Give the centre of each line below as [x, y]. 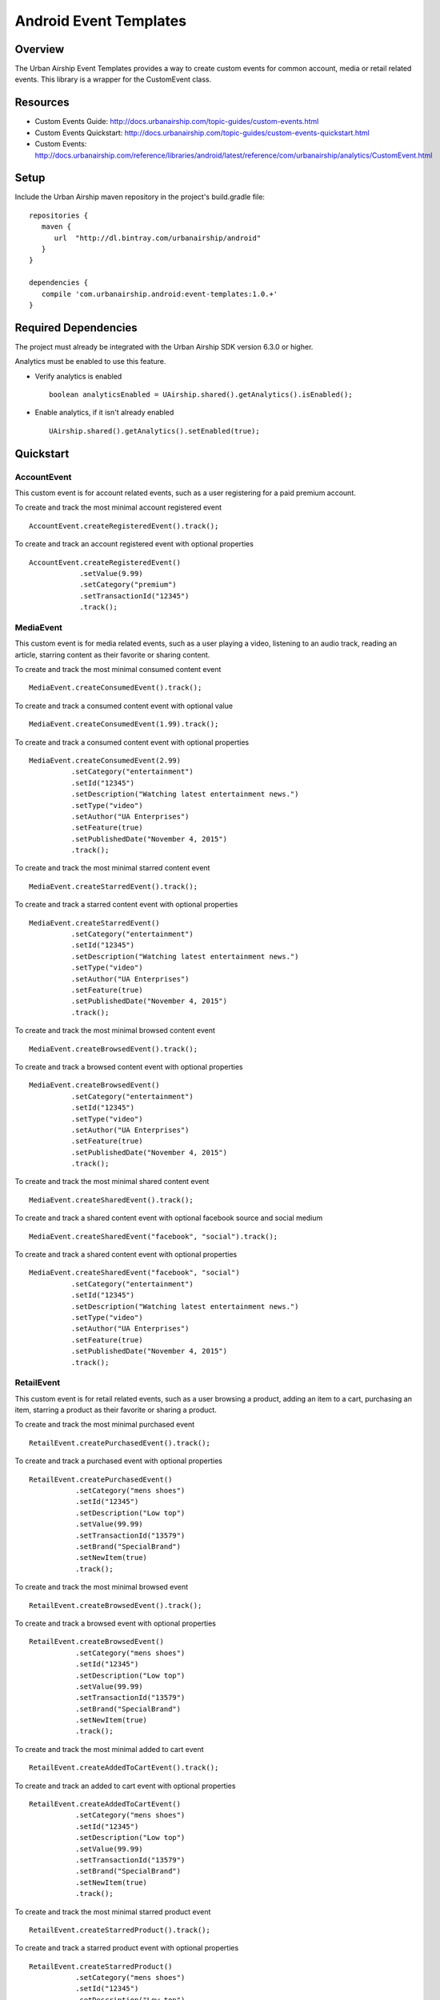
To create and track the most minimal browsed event [102, 1587]
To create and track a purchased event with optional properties [119, 1461]
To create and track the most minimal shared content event [112, 1182]
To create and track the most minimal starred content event [112, 868]
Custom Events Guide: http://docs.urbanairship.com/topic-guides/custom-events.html [177, 122]
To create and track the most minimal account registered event [118, 507]
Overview [40, 49]
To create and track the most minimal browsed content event [115, 1030]
